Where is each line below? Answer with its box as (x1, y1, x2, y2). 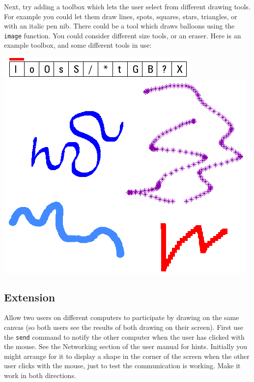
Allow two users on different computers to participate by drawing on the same (4, 312, 239, 323)
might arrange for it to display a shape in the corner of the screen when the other (4, 351, 250, 361)
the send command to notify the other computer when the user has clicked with (4, 331, 245, 342)
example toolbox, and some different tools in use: (4, 40, 152, 50)
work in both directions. (4, 370, 76, 381)
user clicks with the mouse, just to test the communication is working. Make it (4, 360, 241, 371)
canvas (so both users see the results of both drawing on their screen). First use (4, 322, 243, 332)
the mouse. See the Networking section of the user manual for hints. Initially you (4, 341, 248, 352)
